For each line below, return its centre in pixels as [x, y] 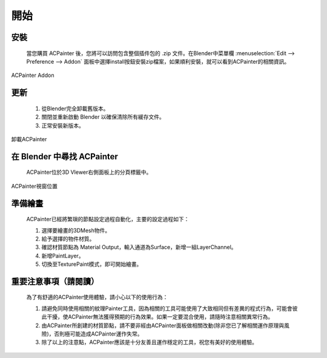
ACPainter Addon [33, 75]
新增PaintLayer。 [63, 256]
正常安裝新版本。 [63, 125]
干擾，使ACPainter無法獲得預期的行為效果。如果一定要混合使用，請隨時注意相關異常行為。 [160, 317]
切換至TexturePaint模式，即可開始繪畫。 [92, 264]
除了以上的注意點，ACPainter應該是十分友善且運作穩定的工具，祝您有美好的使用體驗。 [149, 342]
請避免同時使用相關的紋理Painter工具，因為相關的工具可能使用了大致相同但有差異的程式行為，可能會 [167, 308]
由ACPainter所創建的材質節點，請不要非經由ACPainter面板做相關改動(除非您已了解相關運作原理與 [163, 325]
